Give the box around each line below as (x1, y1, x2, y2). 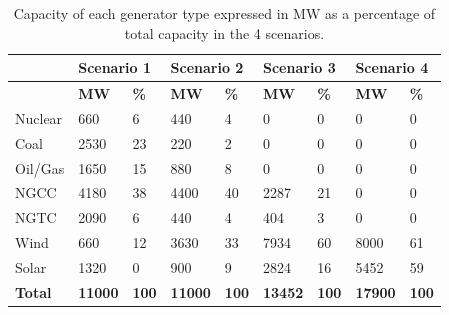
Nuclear (15, 107, 63, 128)
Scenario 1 (78, 57, 152, 78)
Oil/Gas (15, 157, 65, 178)
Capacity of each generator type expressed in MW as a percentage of (13, 3, 436, 23)
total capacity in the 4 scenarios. (124, 22, 325, 43)
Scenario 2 (170, 57, 244, 78)
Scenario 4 (355, 57, 429, 78)
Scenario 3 (263, 57, 336, 78)
